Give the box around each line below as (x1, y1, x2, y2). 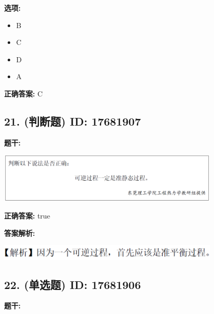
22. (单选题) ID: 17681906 (4, 276, 141, 292)
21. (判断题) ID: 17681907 (4, 113, 141, 129)
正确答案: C (4, 88, 43, 99)
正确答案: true (4, 210, 51, 221)
